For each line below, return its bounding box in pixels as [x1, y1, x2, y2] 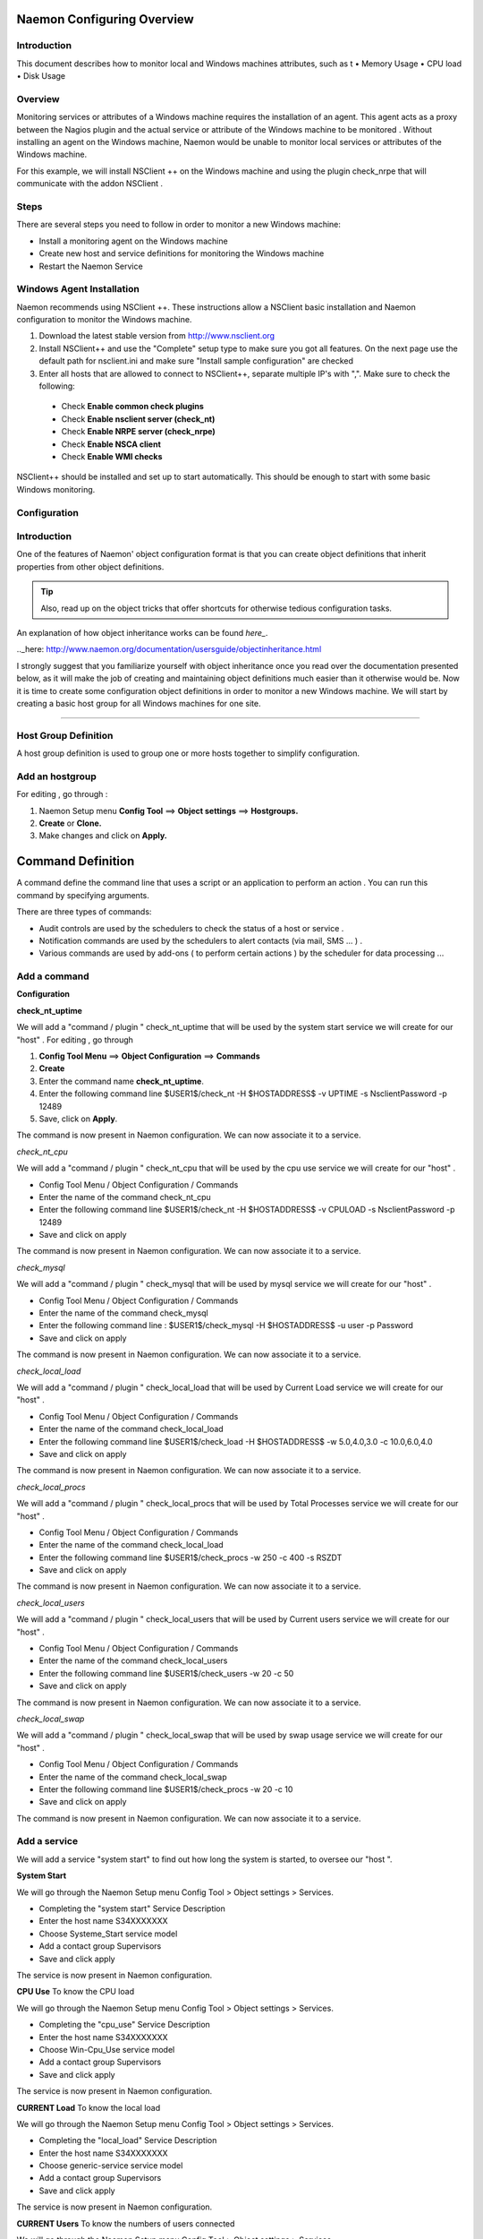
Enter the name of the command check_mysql [38, 1308, 209, 1318]
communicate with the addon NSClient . [16, 178, 164, 189]
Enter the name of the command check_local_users [38, 1655, 228, 1666]
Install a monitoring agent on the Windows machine [38, 236, 228, 246]
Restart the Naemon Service [38, 261, 143, 271]
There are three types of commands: [16, 906, 152, 917]
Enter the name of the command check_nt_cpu [38, 1191, 212, 1202]
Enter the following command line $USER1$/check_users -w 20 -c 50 [38, 1668, 294, 1678]
